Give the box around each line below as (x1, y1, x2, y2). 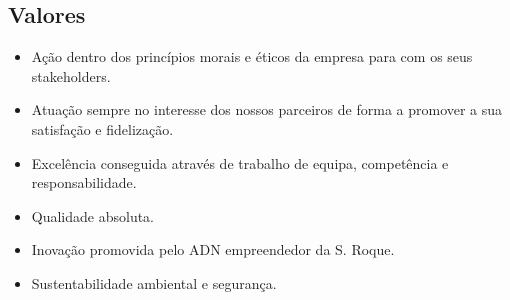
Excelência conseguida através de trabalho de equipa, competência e (31, 152, 449, 173)
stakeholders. (31, 65, 111, 86)
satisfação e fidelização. (31, 118, 174, 139)
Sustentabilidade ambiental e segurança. (31, 272, 277, 293)
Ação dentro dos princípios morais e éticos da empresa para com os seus (31, 46, 473, 67)
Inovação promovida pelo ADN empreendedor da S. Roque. (31, 239, 395, 260)
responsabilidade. (31, 172, 137, 193)
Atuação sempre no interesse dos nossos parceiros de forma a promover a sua (31, 99, 503, 120)
